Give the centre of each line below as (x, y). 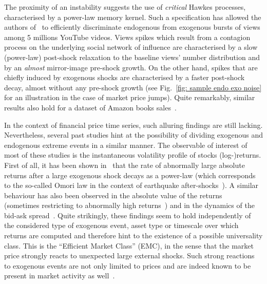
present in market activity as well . (60, 276)
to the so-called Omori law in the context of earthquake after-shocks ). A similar (131, 185)
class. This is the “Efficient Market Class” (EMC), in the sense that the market (129, 245)
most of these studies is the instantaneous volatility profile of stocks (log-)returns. (133, 155)
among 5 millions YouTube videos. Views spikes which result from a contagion (127, 37)
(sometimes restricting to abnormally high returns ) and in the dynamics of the (129, 205)
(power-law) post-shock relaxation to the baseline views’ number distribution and (132, 57)
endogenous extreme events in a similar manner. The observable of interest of (126, 145)
